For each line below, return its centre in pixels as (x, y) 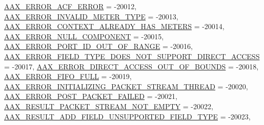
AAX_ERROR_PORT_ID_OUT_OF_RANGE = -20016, (99, 46)
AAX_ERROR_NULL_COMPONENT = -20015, (84, 36)
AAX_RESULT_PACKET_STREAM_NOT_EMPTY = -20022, (109, 106)
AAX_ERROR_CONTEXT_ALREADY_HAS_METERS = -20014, (114, 26)
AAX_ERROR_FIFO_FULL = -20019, (68, 76)
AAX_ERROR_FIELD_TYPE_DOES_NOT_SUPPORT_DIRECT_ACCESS (132, 56)
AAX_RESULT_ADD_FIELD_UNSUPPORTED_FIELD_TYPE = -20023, (127, 116)
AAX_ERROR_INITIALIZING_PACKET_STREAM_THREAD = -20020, (126, 86)
